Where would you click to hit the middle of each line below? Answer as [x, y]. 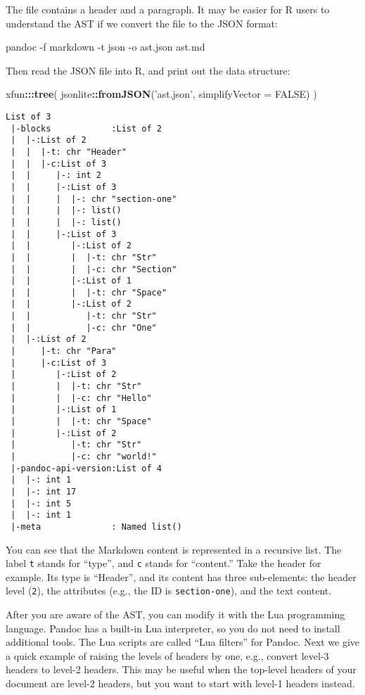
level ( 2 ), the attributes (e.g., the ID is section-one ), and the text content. [169, 591]
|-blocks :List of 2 [86, 128]
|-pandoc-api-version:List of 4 [86, 468]
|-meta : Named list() [96, 527]
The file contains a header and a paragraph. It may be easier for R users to [168, 9]
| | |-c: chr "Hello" [81, 398]
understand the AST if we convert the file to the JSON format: [142, 23]
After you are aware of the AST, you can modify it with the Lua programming [175, 614]
